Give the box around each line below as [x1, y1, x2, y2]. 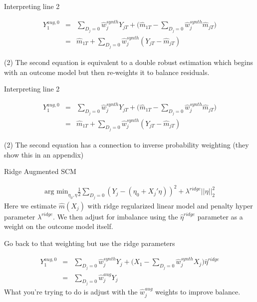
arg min [44, 188, 68, 195]
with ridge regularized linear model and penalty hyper [87, 200, 253, 210]
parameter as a [197, 211, 243, 221]
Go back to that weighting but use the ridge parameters [4, 238, 175, 248]
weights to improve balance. [155, 286, 241, 297]
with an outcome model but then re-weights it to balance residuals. [4, 66, 210, 77]
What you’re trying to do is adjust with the [4, 286, 138, 297]
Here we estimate [4, 200, 57, 210]
